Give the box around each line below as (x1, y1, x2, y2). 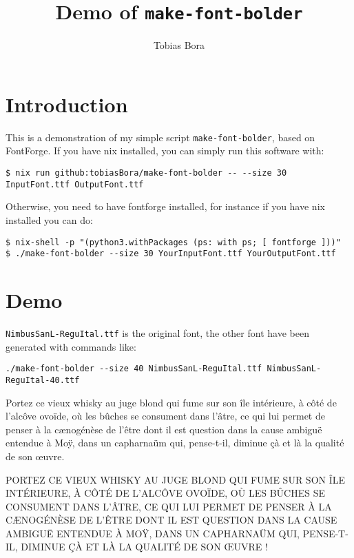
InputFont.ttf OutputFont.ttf (6, 179, 144, 189)
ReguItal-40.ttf (6, 375, 80, 385)
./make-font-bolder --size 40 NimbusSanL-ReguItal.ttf (6, 364, 262, 374)
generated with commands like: (6, 339, 136, 353)
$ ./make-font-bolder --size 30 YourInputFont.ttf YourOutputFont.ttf (6, 249, 336, 259)
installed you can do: (6, 212, 93, 227)
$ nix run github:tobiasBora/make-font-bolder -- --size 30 (6, 168, 287, 178)
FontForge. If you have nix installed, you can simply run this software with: (6, 143, 324, 158)
